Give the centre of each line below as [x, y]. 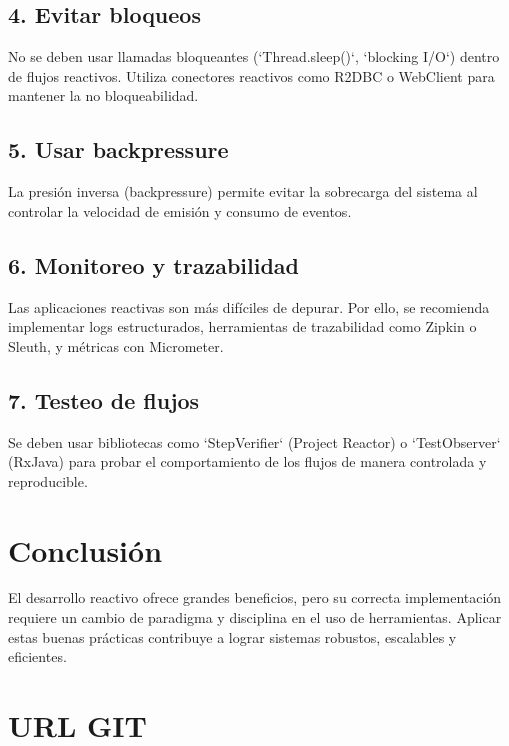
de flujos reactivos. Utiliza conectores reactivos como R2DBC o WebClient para [251, 75]
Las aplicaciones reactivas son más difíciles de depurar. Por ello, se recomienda [249, 306]
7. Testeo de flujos [104, 399]
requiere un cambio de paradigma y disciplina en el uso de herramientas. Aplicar [255, 617]
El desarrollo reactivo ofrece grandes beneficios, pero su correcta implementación [255, 597]
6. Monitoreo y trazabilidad [153, 264]
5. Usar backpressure [118, 149]
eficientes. [37, 656]
